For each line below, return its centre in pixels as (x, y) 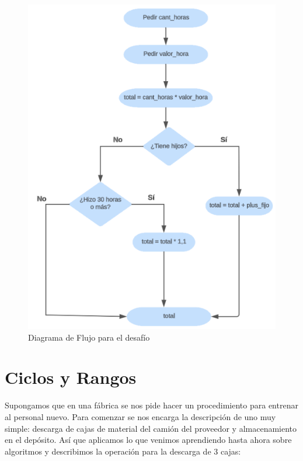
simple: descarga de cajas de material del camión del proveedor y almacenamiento (151, 428)
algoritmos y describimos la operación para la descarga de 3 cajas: (123, 451)
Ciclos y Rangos (71, 377)
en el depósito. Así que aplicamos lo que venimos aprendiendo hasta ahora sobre (148, 440)
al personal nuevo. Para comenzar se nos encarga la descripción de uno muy (140, 416)
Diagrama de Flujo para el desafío (89, 337)
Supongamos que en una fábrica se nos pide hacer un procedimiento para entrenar (151, 405)
